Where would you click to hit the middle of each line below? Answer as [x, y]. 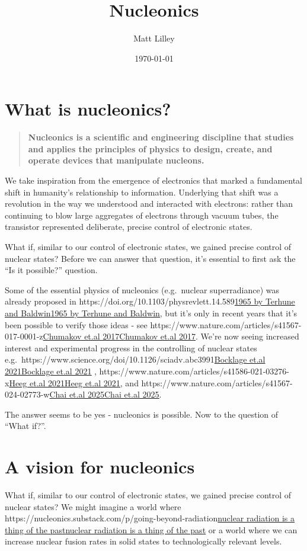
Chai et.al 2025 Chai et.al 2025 [104, 394]
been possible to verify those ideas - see [76, 324]
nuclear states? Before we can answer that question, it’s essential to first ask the [150, 258]
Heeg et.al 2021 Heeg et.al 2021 [65, 382]
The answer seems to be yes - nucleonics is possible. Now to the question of [142, 414]
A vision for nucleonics [100, 467]
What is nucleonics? [88, 109]
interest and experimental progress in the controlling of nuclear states [131, 347]
